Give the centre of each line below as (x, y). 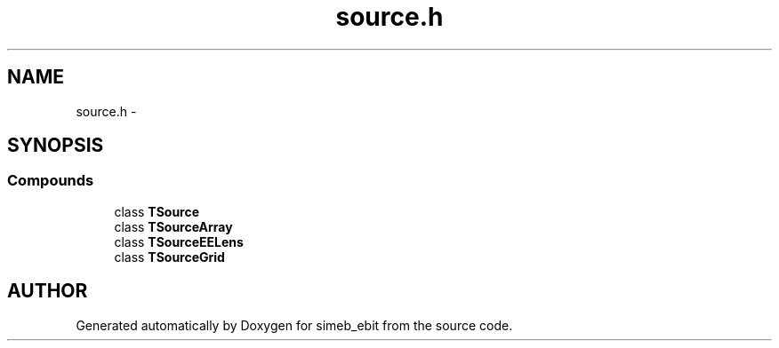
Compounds (51, 181)
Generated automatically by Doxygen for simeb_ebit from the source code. (294, 325)
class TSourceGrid (169, 257)
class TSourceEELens (179, 241)
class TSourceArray (173, 226)
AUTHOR (48, 291)
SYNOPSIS (56, 146)
